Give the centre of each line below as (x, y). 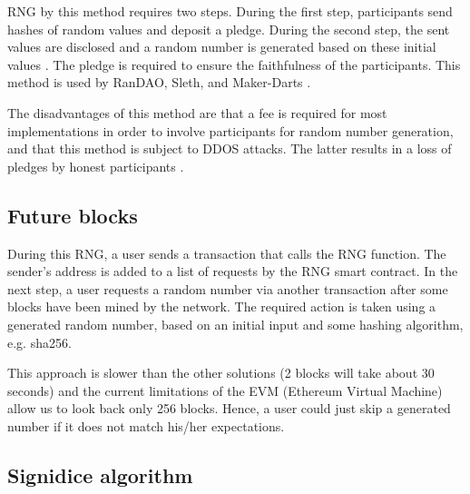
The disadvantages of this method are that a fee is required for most (197, 112)
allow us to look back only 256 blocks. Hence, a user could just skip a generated (229, 408)
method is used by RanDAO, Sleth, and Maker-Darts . (159, 82)
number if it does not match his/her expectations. (146, 425)
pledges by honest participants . (96, 166)
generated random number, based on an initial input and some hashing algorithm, (235, 324)
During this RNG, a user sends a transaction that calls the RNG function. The (227, 253)
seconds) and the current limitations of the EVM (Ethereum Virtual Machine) (225, 390)
